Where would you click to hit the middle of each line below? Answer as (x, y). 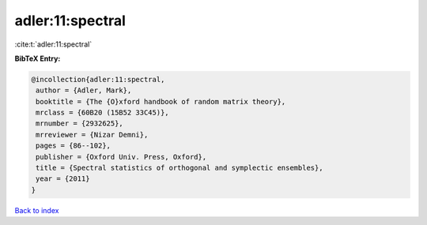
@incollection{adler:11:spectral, (98, 79)
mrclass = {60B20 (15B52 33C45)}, (102, 113)
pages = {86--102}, (73, 146)
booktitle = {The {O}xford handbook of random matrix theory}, (161, 101)
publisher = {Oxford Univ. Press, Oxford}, (121, 157)
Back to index (37, 210)
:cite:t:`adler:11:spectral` (53, 44)
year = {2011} (63, 179)
